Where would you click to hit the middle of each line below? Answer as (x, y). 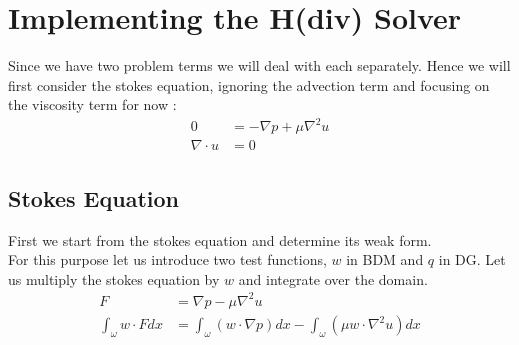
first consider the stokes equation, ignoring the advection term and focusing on (249, 84)
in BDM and (385, 259)
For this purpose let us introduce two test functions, (167, 259)
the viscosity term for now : (92, 104)
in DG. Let (472, 259)
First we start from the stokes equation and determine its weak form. (220, 239)
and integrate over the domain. (333, 278)
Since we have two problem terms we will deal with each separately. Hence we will (259, 65)
